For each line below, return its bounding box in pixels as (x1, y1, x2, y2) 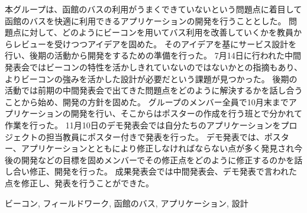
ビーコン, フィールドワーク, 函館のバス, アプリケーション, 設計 (5, 196, 248, 209)
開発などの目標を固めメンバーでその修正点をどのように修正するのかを (21, 153, 295, 166)
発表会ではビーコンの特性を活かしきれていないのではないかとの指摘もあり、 (5, 60, 302, 73)
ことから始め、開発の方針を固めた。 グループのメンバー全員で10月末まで (5, 95, 289, 108)
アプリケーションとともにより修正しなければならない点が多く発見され (21, 142, 295, 154)
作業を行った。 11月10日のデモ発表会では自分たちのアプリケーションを (5, 118, 281, 131)
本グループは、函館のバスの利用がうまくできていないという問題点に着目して (5, 3, 302, 15)
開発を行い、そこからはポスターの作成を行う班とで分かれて (70, 107, 302, 120)
